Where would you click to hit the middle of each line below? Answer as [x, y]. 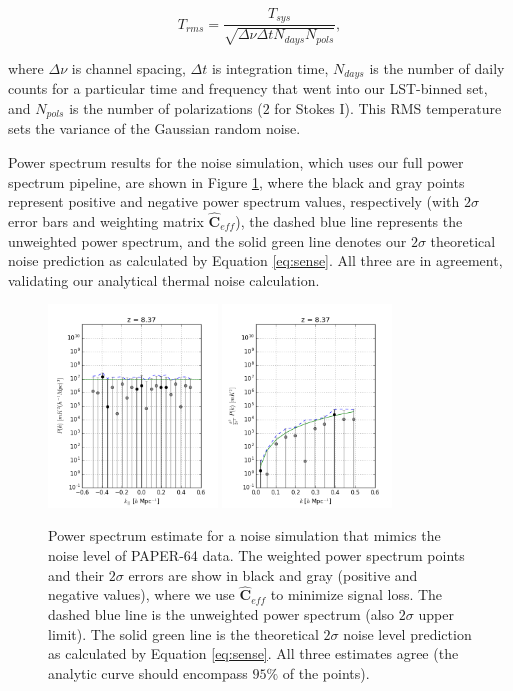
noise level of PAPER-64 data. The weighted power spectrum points [256, 555]
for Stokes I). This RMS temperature [388, 107]
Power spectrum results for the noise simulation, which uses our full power [236, 161]
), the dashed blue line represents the [349, 220]
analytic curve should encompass [148, 672]
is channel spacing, [128, 67]
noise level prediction [407, 633]
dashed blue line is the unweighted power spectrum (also [221, 614]
